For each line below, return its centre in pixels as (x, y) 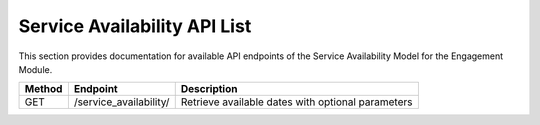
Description (209, 89)
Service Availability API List (135, 26)
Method (43, 89)
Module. (35, 69)
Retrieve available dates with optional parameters (296, 102)
